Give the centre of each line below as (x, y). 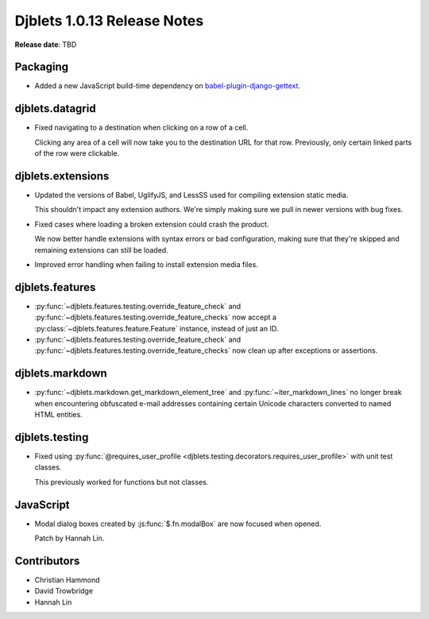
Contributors (47, 561)
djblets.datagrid (55, 108)
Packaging (42, 67)
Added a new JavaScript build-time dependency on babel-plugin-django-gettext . (168, 86)
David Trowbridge (64, 591)
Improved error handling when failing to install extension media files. (146, 265)
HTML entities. (58, 415)
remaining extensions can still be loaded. (101, 250)
